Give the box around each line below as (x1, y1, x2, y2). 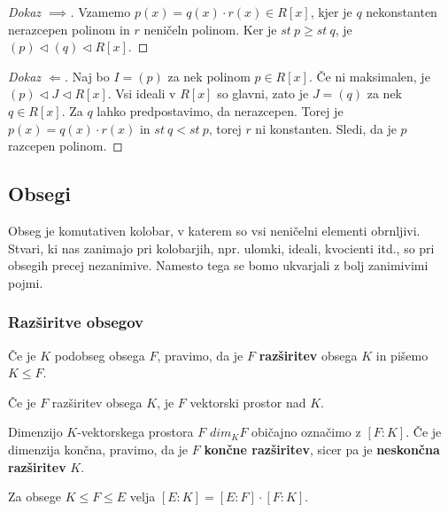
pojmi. (8, 273, 43, 291)
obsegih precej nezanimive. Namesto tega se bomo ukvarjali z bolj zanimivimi (8, 256, 429, 275)
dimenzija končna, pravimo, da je (8, 439, 189, 458)
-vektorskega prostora (77, 423, 194, 441)
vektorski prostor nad (189, 392, 306, 411)
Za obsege (8, 487, 61, 506)
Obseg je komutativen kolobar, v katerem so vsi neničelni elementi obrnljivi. (8, 221, 421, 239)
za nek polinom (167, 66, 251, 85)
